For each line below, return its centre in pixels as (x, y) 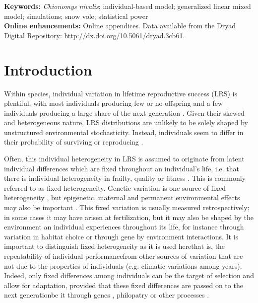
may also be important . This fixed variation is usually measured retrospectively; (127, 207)
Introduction (48, 69)
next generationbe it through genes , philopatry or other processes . (107, 295)
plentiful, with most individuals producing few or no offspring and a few (114, 103)
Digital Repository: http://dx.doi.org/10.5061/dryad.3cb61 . (95, 35)
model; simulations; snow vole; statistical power (76, 16)
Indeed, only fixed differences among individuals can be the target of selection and (129, 275)
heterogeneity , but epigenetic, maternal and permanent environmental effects (122, 197)
